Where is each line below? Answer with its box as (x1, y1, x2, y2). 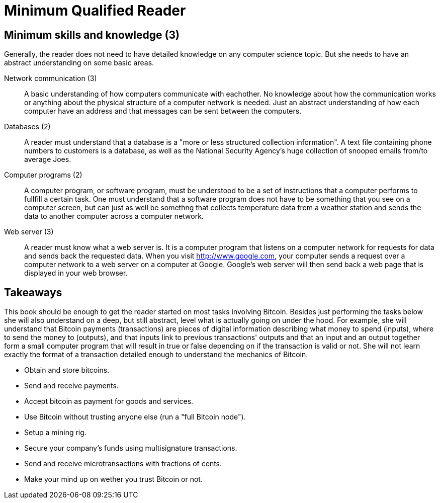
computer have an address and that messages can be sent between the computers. (24, 107, 302, 116)
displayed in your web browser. (24, 269, 128, 278)
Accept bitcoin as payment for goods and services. (24, 397, 194, 406)
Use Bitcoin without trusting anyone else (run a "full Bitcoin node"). (24, 412, 246, 422)
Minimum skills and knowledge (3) (4, 28, 180, 41)
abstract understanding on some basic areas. (4, 58, 154, 67)
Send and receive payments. (24, 381, 119, 390)
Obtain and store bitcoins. (24, 366, 110, 375)
